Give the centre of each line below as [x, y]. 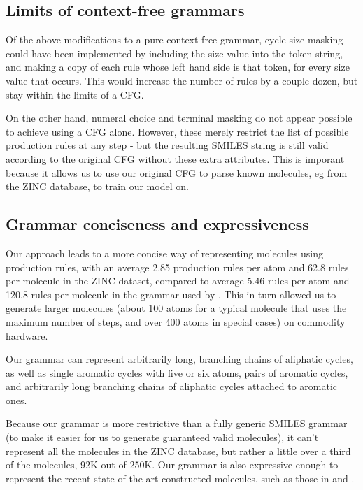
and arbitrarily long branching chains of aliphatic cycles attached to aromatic [172, 386]
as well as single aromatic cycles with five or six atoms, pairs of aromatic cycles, [177, 372]
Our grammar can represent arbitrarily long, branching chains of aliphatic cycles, [179, 359]
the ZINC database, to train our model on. [97, 186]
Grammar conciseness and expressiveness [157, 224]
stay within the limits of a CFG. [75, 94]
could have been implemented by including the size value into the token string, [175, 53]
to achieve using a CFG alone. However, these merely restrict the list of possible [177, 131]
